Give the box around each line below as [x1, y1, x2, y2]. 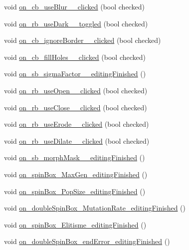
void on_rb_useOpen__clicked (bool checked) [4, 85, 148, 95]
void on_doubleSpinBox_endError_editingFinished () [4, 236, 170, 247]
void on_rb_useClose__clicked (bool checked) [4, 102, 147, 112]
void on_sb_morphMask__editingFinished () [4, 152, 145, 163]
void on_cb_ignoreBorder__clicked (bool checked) [4, 35, 161, 45]
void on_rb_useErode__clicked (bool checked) [4, 119, 149, 129]
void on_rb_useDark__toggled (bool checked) [4, 18, 148, 28]
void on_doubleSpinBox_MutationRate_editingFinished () [4, 203, 186, 213]
